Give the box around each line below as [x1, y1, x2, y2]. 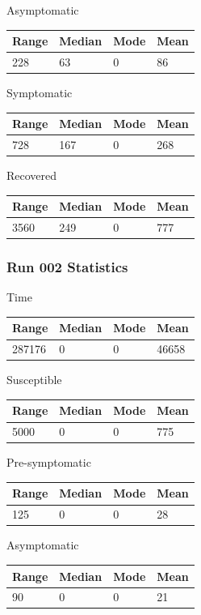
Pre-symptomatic [6, 454, 91, 471]
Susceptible [6, 371, 62, 388]
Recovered [6, 167, 57, 184]
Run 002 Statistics [6, 257, 128, 277]
